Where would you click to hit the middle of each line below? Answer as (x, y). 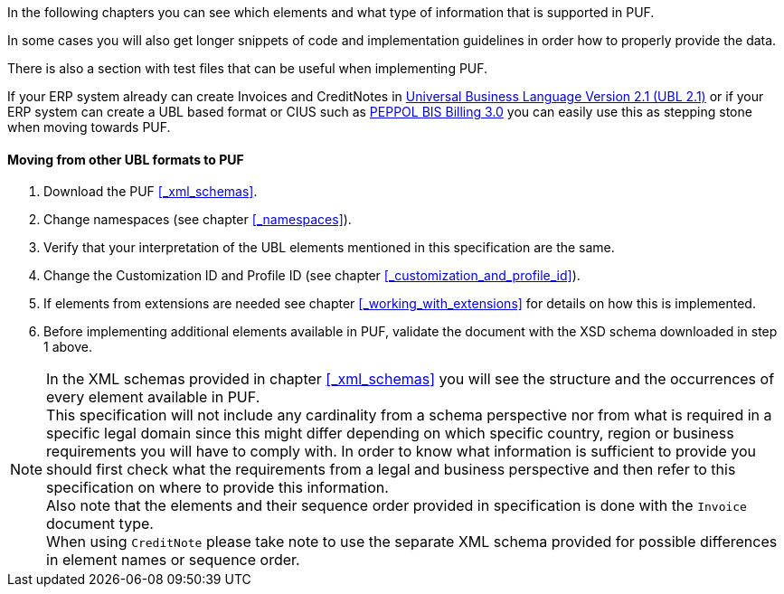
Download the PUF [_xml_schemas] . (151, 192)
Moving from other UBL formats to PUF (126, 159)
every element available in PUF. (153, 397)
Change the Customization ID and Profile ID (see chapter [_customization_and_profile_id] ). (312, 276)
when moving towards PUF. (89, 127)
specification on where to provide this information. (217, 488)
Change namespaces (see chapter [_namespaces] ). (198, 220)
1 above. (68, 347)
